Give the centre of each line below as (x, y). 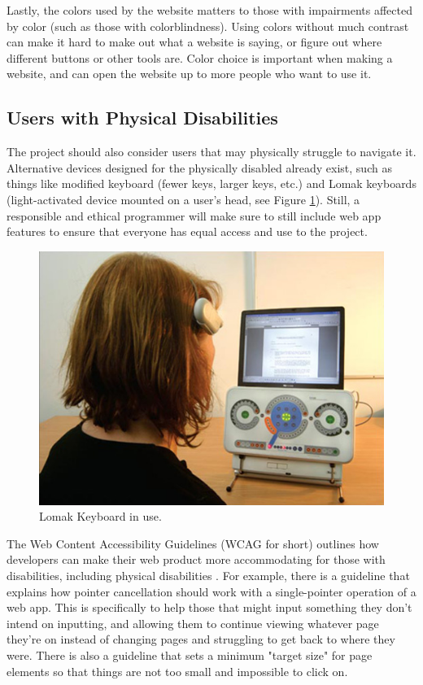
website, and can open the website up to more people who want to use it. (189, 74)
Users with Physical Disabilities (142, 118)
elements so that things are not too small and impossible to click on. (177, 671)
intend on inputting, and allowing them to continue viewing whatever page (193, 623)
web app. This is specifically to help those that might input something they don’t (209, 607)
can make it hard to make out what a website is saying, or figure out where (194, 42)
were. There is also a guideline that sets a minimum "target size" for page (190, 655)
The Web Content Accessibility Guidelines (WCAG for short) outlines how (193, 543)
